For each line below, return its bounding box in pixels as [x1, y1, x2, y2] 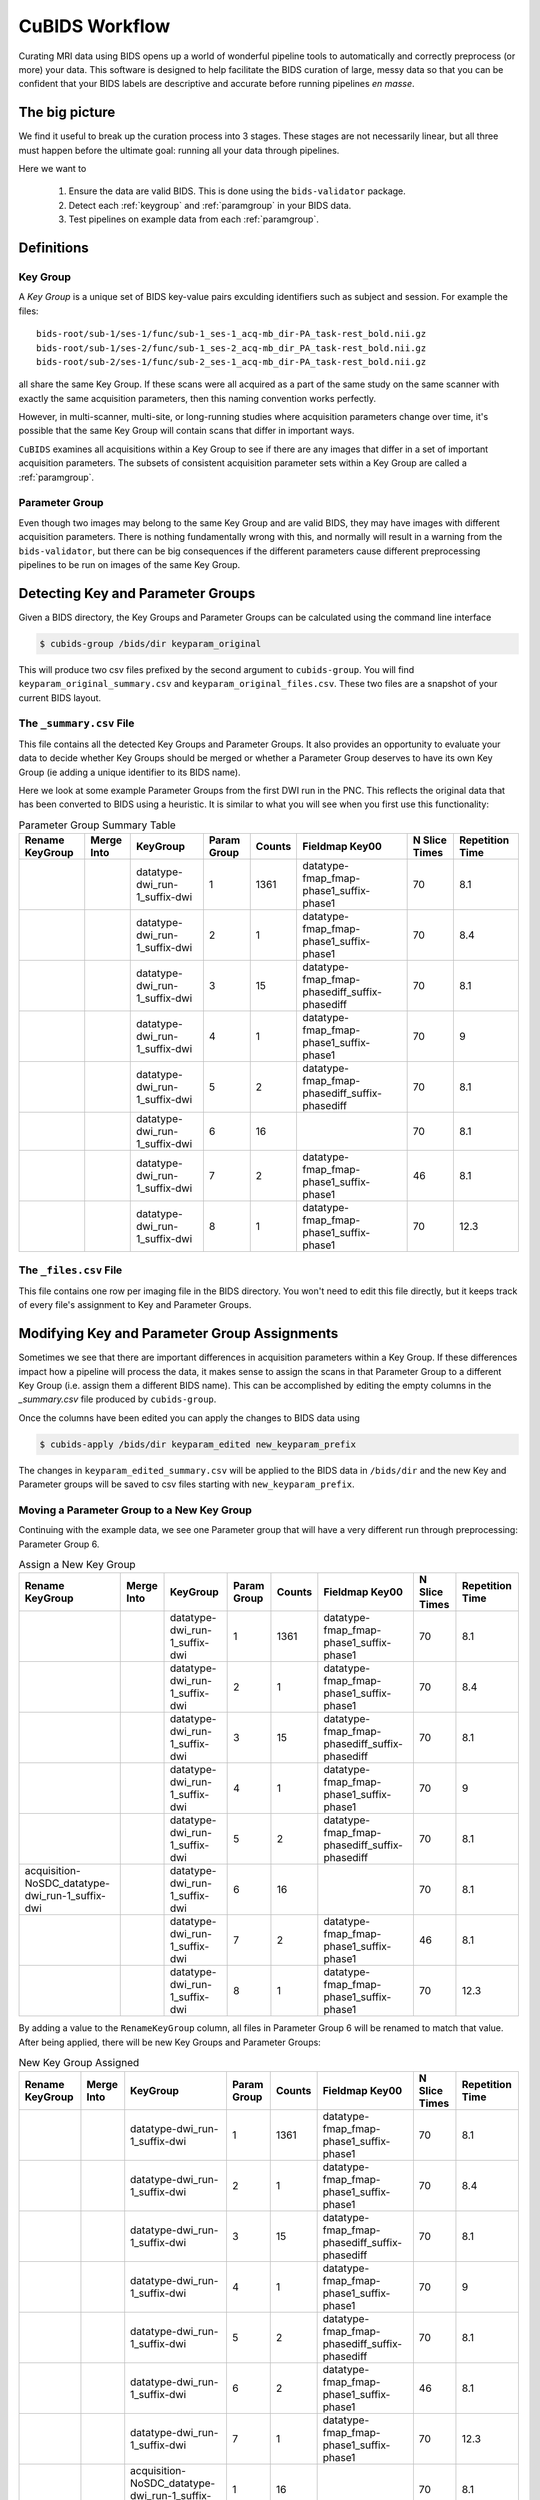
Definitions [18, 240, 89, 256]
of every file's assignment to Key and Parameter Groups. [18, 1299, 252, 1311]
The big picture [18, 104, 116, 121]
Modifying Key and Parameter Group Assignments [18, 1325, 339, 1342]
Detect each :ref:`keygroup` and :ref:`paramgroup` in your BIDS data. [68, 199, 352, 211]
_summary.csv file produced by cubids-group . [18, 1393, 217, 1405]
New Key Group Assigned [18, 2056, 140, 2070]
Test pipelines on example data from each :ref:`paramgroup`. [68, 213, 319, 225]
